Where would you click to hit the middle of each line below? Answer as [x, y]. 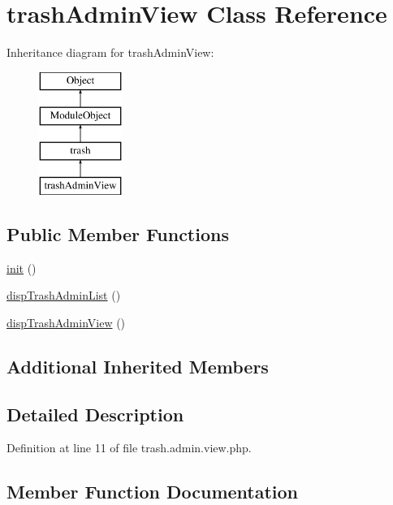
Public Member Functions [118, 233]
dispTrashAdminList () [64, 295]
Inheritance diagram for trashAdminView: [110, 52]
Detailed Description [95, 414]
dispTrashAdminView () [66, 322]
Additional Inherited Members [138, 366]
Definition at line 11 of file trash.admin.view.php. [129, 448]
